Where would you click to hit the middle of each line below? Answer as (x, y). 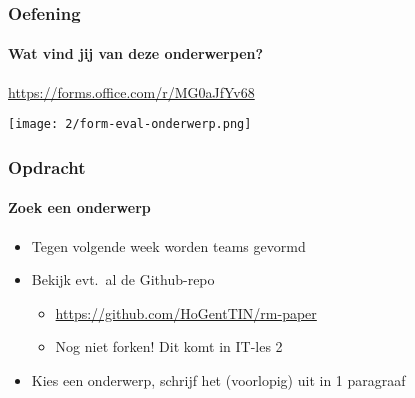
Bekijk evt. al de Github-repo (123, 279)
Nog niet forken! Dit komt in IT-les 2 (169, 346)
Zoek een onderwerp (79, 207)
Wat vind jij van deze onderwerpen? (136, 53)
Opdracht (47, 166)
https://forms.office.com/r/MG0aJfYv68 (131, 91)
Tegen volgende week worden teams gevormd (168, 245)
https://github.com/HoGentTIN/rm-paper (186, 312)
